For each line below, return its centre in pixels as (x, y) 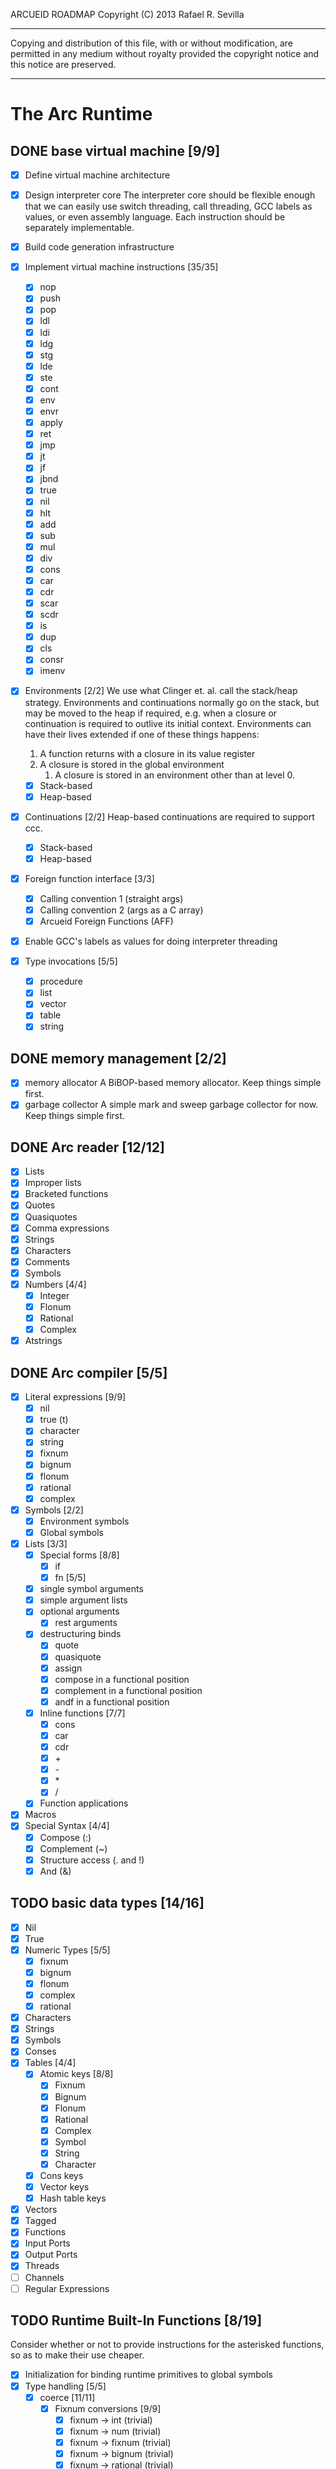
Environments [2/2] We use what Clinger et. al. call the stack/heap (161, 691)
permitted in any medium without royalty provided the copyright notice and (165, 53)
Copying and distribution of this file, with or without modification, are (151, 43)
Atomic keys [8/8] (76, 2074)
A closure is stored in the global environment (132, 764)
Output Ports (51, 2255)
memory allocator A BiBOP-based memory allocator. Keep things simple (173, 1083)
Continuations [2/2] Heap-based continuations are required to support (169, 816)
